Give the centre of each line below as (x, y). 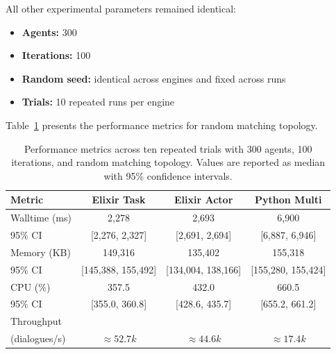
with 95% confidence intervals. (168, 175)
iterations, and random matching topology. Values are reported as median (168, 162)
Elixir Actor (204, 200)
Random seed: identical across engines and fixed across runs (154, 78)
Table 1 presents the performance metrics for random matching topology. (162, 125)
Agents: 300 (49, 32)
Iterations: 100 (56, 55)
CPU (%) (31, 286)
